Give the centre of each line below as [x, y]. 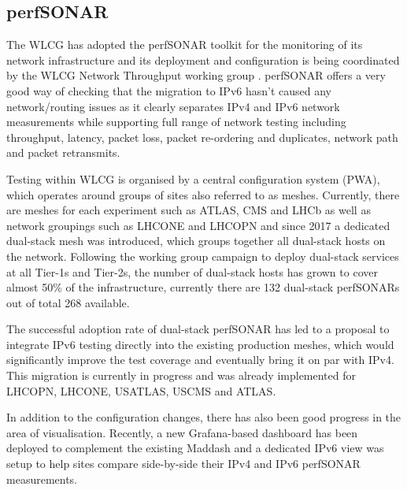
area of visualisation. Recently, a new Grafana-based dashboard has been [182, 432]
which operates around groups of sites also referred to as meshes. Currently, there [203, 194]
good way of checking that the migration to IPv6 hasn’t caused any [169, 90]
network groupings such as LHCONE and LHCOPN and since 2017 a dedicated [198, 225]
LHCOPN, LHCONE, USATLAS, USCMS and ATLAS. [141, 390]
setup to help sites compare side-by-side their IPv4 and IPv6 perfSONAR [183, 464]
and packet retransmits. [63, 152]
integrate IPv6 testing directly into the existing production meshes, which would [200, 344]
